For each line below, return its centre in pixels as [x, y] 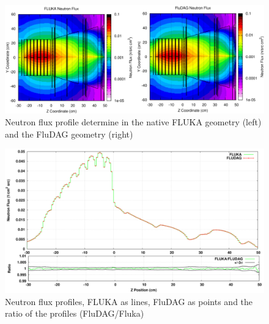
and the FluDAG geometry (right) [69, 134]
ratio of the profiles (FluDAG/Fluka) [75, 313]
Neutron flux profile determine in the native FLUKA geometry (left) [133, 122]
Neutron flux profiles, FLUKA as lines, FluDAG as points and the [129, 301]
